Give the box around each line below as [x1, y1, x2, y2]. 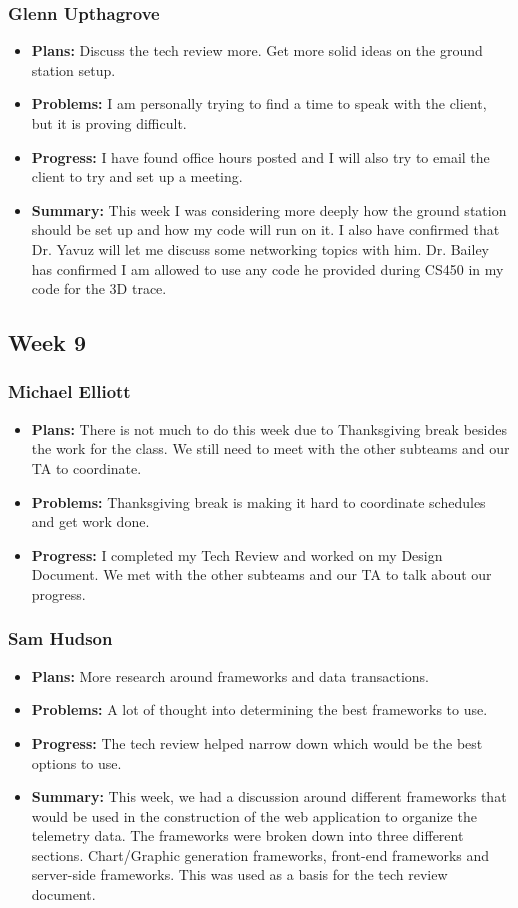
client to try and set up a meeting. [31, 166, 243, 187]
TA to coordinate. [31, 457, 142, 478]
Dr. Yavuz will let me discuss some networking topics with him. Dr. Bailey [31, 238, 490, 259]
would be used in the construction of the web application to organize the [31, 805, 477, 826]
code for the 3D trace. [31, 278, 167, 299]
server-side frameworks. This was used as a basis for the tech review [31, 864, 448, 885]
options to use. [31, 752, 122, 773]
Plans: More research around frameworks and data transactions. [31, 665, 429, 686]
